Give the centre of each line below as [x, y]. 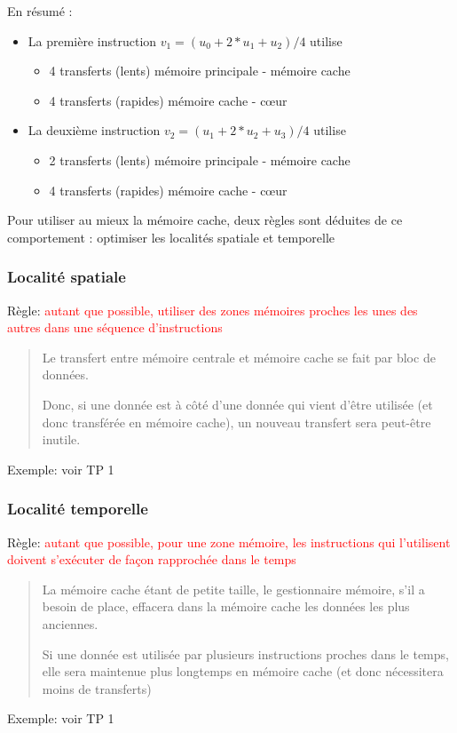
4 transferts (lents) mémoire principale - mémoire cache [200, 71]
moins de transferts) [97, 688]
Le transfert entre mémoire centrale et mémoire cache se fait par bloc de [239, 357]
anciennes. [70, 623]
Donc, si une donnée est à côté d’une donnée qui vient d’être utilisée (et [237, 404]
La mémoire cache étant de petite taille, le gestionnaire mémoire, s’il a [233, 589]
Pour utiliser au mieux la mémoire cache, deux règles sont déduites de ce [205, 220]
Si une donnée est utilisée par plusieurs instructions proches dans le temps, [245, 653]
